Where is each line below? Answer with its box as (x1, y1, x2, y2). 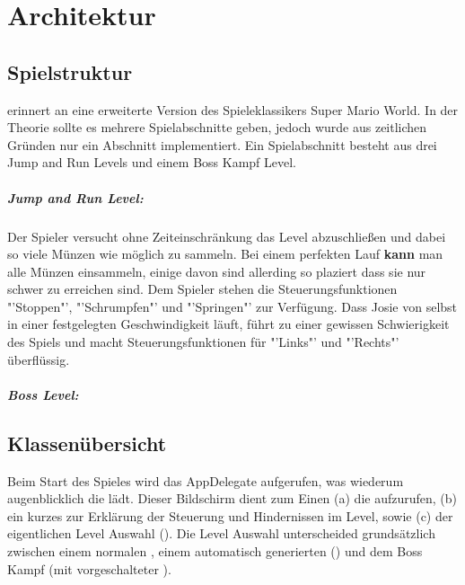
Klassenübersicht (7, 429, 167, 456)
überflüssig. (7, 350, 70, 368)
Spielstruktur (7, 58, 133, 85)
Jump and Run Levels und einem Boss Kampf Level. (7, 153, 297, 172)
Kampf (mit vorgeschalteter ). (7, 559, 171, 578)
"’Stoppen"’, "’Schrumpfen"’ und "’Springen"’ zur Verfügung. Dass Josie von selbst (7, 297, 458, 315)
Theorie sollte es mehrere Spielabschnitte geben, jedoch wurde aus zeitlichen (7, 118, 427, 137)
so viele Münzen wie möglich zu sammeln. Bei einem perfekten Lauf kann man (7, 244, 443, 263)
